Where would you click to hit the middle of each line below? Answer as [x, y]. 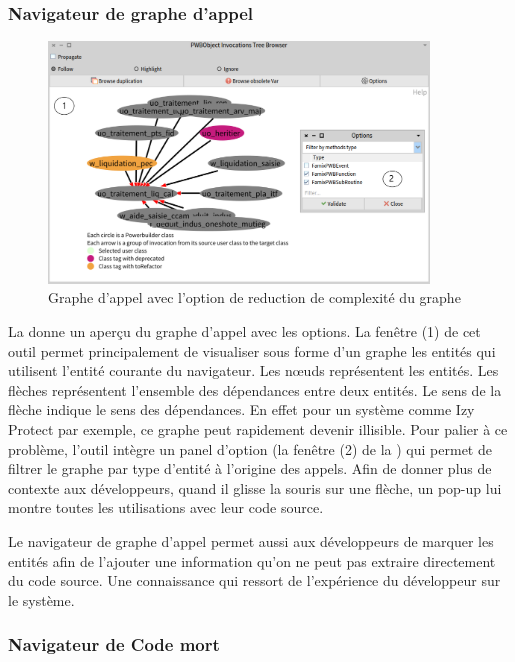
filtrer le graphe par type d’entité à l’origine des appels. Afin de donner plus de [250, 468]
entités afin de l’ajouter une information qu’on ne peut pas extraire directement [252, 560]
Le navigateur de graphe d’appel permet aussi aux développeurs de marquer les [251, 540]
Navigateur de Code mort [114, 644]
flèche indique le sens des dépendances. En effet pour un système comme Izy [241, 409]
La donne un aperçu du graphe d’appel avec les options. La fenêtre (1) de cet [244, 331]
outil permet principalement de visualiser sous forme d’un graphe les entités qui [252, 350]
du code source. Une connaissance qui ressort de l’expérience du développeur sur [254, 580]
